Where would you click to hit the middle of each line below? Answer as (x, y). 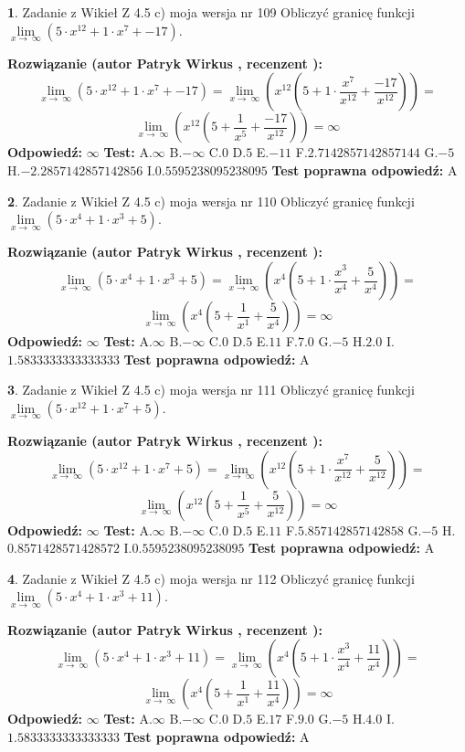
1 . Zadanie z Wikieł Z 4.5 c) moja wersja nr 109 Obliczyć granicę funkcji (211, 12)
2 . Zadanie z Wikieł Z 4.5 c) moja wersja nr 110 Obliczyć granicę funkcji (211, 201)
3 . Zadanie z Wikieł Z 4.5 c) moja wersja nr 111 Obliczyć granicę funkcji (211, 390)
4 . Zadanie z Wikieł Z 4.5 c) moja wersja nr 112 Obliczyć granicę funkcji (211, 578)
